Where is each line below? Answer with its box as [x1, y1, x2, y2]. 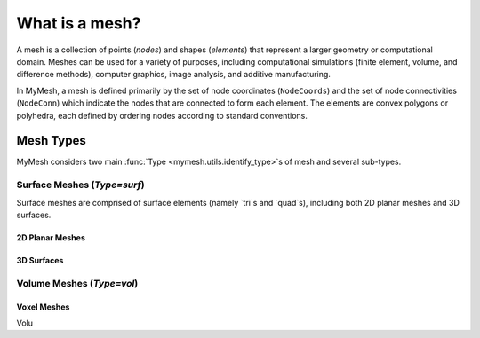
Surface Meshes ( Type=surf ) [16, 178, 146, 191]
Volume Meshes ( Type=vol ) [16, 277, 139, 289]
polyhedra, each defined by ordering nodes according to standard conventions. [16, 110, 308, 121]
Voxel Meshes [16, 302, 70, 312]
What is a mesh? [16, 13, 141, 33]
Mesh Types [16, 133, 86, 148]
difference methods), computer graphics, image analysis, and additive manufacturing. [16, 69, 331, 80]
